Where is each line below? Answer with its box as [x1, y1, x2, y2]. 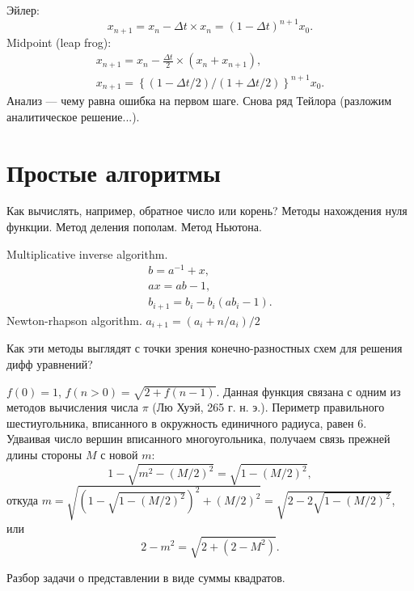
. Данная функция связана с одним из [216, 382, 401, 399]
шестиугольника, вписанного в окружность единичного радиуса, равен [6, 414, 354, 431]
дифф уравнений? [6, 355, 93, 372]
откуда [6, 492, 38, 509]
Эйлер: [6, 2, 40, 18]
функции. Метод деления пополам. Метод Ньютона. [6, 218, 262, 235]
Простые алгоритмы [6, 155, 221, 188]
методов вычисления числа [6, 399, 138, 416]
